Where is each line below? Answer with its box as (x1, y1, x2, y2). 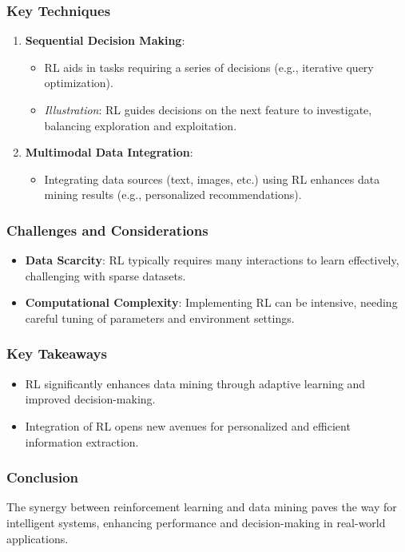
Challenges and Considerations (6, 220, 208, 240)
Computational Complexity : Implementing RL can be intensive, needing (25, 294, 398, 311)
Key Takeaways (6, 344, 107, 363)
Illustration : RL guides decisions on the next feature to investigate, (44, 101, 372, 117)
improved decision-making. (25, 391, 156, 407)
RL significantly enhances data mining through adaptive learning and (25, 375, 366, 391)
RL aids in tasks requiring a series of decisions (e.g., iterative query (44, 58, 374, 75)
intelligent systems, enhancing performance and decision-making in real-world (6, 514, 386, 530)
